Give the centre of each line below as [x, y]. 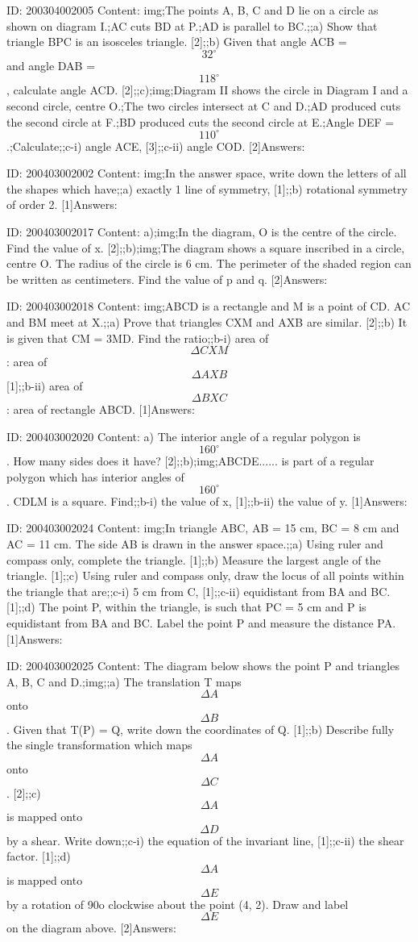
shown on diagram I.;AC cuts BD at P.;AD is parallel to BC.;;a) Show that [192, 25]
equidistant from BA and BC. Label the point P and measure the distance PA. [201, 622]
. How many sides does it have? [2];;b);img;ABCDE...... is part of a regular [190, 461]
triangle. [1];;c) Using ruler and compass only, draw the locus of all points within [205, 575]
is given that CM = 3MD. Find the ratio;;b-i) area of [138, 338]
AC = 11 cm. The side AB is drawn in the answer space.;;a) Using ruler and [195, 543]
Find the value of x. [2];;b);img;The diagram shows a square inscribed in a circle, [206, 247]
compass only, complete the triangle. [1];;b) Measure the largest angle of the [194, 559]
